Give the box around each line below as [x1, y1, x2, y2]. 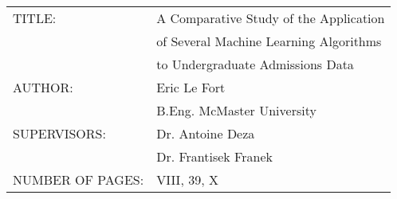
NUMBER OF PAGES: [13, 170, 144, 189]
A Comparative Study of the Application [156, 8, 385, 27]
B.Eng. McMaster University [156, 100, 316, 119]
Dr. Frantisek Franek [156, 146, 273, 166]
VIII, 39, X [156, 170, 218, 189]
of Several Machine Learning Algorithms [156, 31, 382, 50]
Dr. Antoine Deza [156, 123, 255, 142]
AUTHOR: [13, 77, 73, 96]
